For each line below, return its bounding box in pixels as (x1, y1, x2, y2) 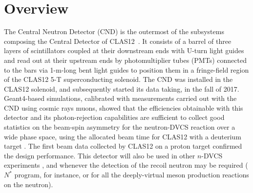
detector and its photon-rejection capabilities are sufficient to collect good (4, 112, 225, 122)
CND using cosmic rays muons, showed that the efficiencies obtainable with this (4, 102, 243, 113)
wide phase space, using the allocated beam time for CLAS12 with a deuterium (4, 131, 241, 141)
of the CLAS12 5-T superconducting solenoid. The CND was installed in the (4, 74, 233, 84)
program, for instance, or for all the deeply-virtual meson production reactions (14, 170, 249, 180)
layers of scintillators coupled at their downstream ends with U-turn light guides (4, 45, 244, 56)
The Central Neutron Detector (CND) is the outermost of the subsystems (4, 26, 224, 37)
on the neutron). (4, 179, 53, 189)
